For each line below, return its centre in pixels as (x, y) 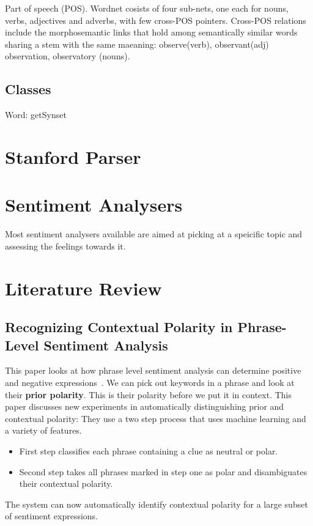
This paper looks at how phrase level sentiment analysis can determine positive (153, 370)
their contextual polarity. (66, 483)
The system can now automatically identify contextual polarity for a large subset (156, 504)
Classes (28, 89)
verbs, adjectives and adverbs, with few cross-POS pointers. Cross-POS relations (156, 20)
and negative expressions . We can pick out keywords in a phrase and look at (150, 383)
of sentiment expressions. (51, 516)
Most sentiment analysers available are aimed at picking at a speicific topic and (154, 234)
